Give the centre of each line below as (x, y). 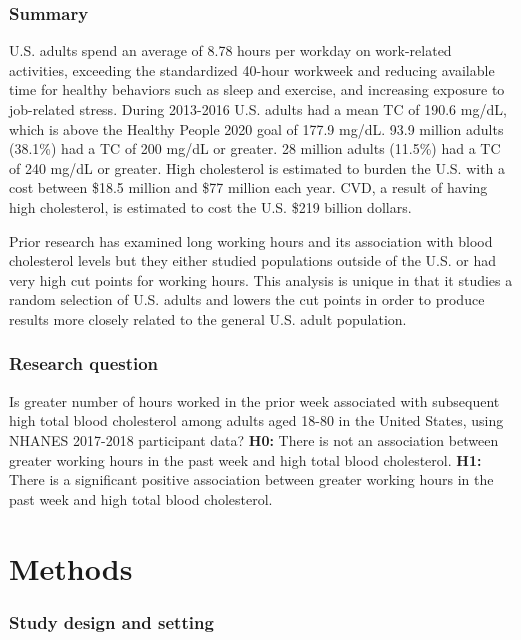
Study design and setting (111, 621)
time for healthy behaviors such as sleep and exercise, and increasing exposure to (257, 89)
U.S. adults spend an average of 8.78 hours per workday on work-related (230, 50)
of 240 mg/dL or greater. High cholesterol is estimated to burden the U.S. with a (257, 167)
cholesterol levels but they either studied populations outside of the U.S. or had (253, 260)
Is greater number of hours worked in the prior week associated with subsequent (254, 400)
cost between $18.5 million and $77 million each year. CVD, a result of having (248, 187)
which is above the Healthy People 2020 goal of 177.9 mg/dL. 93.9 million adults (256, 128)
